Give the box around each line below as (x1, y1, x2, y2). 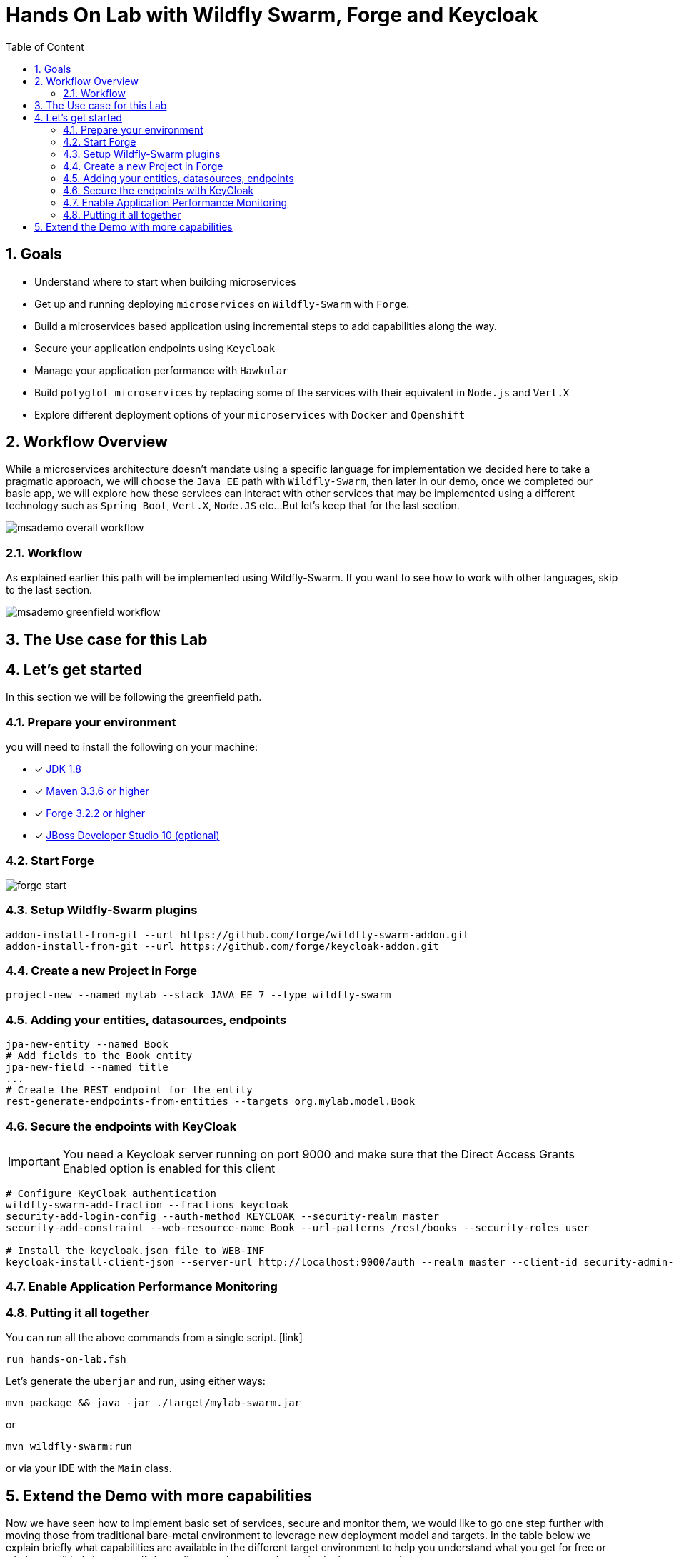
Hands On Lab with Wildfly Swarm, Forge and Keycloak (6, 3, 538, 27)
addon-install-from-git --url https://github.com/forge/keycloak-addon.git (6, 940, 439, 952)
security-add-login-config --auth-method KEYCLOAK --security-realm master (6, 1210, 439, 1222)
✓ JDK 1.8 (34, 763, 81, 776)
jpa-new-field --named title (6, 1061, 168, 1073)
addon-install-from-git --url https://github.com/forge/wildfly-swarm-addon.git (6, 928, 470, 941)
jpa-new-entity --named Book (6, 1038, 168, 1051)
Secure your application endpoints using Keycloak (34, 341, 276, 354)
